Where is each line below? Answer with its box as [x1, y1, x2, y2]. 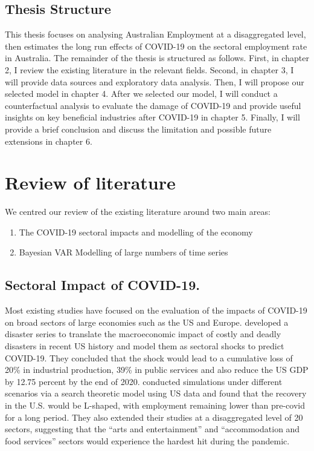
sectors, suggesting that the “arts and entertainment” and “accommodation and [5, 423, 300, 435]
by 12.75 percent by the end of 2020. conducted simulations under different [5, 375, 283, 387]
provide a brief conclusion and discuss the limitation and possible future [5, 122, 272, 135]
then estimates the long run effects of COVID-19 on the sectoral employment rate [5, 39, 307, 52]
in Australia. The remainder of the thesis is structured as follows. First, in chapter [5, 51, 309, 64]
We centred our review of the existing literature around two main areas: [5, 205, 271, 218]
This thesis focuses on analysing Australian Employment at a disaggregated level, [5, 28, 306, 41]
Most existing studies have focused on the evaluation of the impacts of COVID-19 [5, 304, 307, 317]
